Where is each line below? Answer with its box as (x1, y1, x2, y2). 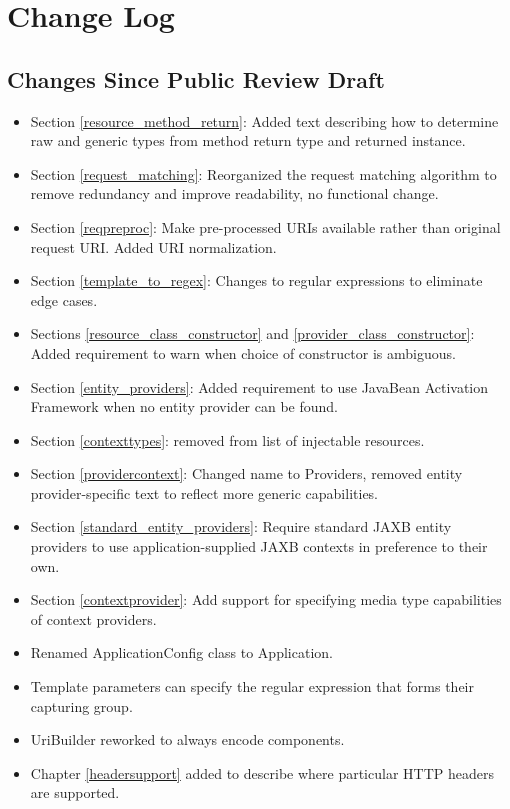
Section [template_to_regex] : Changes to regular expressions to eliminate (30, 270, 483, 291)
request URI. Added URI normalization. (30, 236, 277, 257)
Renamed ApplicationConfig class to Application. (30, 642, 333, 663)
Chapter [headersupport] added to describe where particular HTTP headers (30, 762, 494, 783)
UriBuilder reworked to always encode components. (30, 729, 345, 750)
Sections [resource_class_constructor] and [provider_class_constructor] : (30, 323, 475, 344)
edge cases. (30, 289, 98, 310)
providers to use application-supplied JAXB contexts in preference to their (30, 536, 488, 557)
